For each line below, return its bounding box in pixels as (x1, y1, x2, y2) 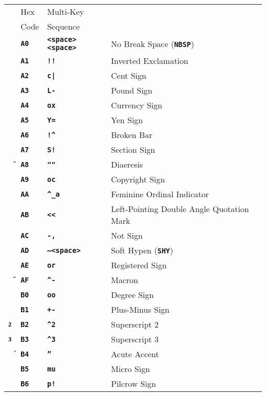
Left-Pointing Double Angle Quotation (111, 203, 249, 215)
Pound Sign (111, 84, 152, 96)
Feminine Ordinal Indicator (111, 188, 209, 200)
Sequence (47, 20, 80, 32)
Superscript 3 (111, 333, 159, 345)
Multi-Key (47, 6, 84, 17)
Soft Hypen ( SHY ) (111, 244, 173, 256)
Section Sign (111, 144, 156, 155)
